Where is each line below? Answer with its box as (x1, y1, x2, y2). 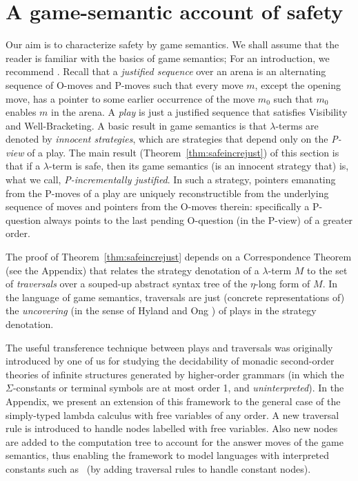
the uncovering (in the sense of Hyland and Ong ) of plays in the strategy (6, 303, 317, 318)
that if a (6, 158, 41, 173)
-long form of (255, 276, 310, 291)
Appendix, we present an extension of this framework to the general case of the (6, 393, 341, 408)
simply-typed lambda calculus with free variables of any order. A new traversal (6, 407, 339, 422)
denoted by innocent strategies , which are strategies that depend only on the (6, 132, 328, 146)
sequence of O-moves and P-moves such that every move (6, 77, 243, 92)
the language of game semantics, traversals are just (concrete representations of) (6, 289, 345, 304)
